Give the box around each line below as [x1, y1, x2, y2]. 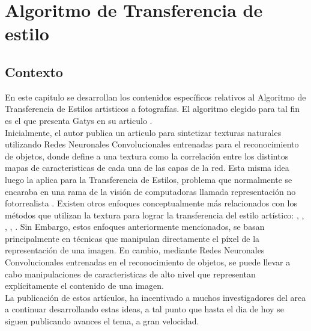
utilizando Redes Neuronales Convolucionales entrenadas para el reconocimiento [5, 138, 299, 150]
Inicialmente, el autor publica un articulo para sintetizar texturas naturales [5, 126, 282, 138]
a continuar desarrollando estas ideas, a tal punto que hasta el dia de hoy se [5, 303, 284, 315]
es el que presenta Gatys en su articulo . [5, 114, 152, 126]
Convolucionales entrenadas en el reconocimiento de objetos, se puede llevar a [5, 256, 291, 268]
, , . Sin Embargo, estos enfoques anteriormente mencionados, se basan [5, 220, 265, 233]
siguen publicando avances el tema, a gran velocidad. [5, 315, 199, 327]
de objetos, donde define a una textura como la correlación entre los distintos [5, 149, 289, 162]
